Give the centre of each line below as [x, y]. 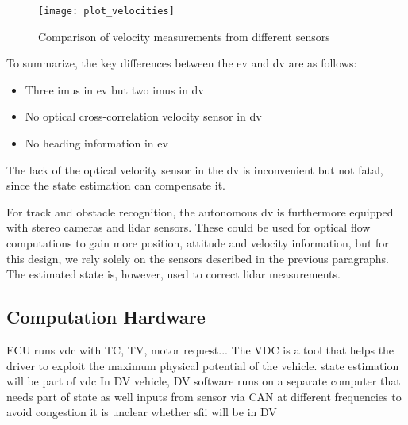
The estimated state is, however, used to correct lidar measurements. [173, 274]
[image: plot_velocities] [106, 11]
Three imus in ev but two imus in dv [114, 89]
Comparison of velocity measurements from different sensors [184, 36]
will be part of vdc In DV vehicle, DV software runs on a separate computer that [204, 381]
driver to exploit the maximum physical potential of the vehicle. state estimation [203, 365]
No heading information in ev [96, 143]
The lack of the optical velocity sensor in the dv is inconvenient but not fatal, [195, 169]
